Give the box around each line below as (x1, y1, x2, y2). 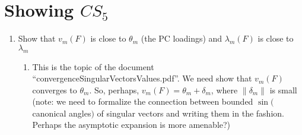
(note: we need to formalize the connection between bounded (32, 95, 253, 108)
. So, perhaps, (89, 83, 139, 96)
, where (211, 83, 238, 96)
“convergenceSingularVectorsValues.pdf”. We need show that (32, 72, 252, 84)
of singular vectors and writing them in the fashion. (97, 106, 284, 119)
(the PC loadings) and (141, 32, 222, 45)
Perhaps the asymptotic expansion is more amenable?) (32, 118, 231, 131)
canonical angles (32, 106, 91, 119)
